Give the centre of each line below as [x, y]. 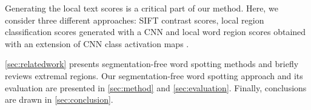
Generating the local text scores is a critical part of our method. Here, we [142, 8]
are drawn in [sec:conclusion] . [59, 99]
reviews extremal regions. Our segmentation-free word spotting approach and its [154, 75]
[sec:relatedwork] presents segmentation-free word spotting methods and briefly [152, 64]
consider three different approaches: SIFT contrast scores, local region [135, 20]
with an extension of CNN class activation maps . [97, 43]
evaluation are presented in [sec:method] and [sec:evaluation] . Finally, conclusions [156, 87]
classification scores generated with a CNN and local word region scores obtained [155, 32]
